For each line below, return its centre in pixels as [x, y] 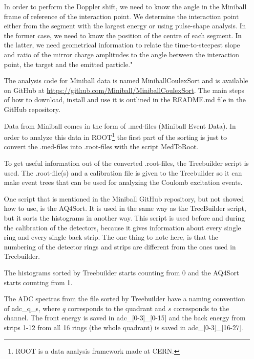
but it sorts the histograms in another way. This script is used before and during [125, 217]
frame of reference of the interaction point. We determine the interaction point [121, 16]
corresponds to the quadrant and [117, 308]
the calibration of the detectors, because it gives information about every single [123, 227]
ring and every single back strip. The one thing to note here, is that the [111, 237]
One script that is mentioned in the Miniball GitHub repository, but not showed [124, 198]
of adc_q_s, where [32, 308]
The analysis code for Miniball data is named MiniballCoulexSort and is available [126, 80]
